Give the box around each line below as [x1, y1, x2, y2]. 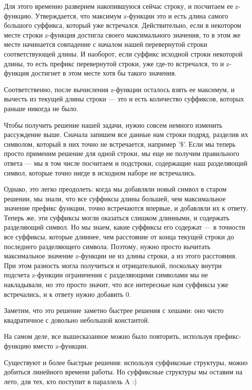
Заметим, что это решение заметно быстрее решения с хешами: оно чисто [4, 305, 224, 315]
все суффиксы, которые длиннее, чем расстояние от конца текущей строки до [4, 232, 234, 242]
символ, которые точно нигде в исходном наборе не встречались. [4, 167, 196, 177]
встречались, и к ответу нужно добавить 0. [4, 289, 131, 299]
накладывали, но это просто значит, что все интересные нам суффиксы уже [4, 279, 229, 290]
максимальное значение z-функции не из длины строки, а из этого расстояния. [4, 251, 237, 261]
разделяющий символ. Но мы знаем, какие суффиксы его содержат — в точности [4, 222, 246, 232]
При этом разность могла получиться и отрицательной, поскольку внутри [4, 260, 222, 270]
